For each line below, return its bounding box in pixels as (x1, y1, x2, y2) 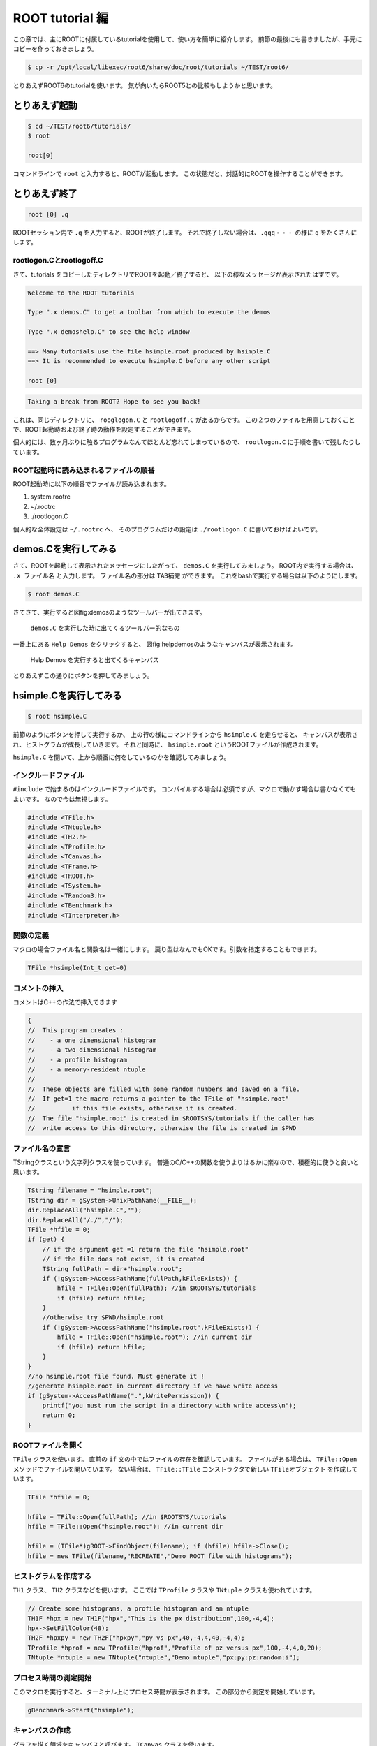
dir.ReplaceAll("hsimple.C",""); (27, 1206, 142, 1215)
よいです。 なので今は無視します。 (13, 795, 112, 803)
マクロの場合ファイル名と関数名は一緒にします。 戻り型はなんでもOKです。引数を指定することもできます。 (13, 945, 321, 953)
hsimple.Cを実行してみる (13, 690, 122, 702)
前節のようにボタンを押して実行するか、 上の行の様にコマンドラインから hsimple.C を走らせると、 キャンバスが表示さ (13, 731, 359, 739)
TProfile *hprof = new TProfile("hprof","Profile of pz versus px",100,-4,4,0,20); (27, 1643, 323, 1652)
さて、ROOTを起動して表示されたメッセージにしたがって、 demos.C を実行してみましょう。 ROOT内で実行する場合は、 (13, 562, 357, 570)
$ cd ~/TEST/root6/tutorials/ (27, 122, 131, 130)
